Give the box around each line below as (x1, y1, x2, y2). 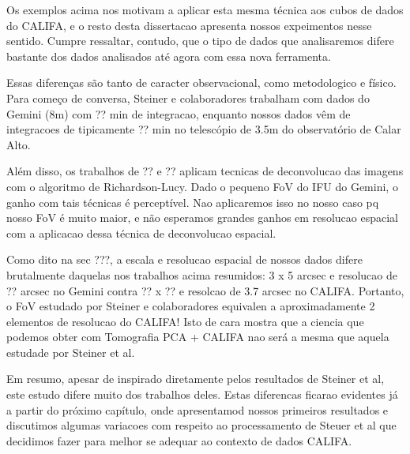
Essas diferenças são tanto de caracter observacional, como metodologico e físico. (6, 74, 397, 91)
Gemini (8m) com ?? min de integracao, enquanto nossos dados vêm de (6, 105, 351, 122)
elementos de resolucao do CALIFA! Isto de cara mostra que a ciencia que (6, 313, 364, 329)
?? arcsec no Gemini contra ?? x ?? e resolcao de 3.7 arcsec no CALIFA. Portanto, (6, 282, 404, 298)
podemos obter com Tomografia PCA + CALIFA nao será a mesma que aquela (6, 328, 389, 345)
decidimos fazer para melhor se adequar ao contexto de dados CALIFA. (6, 432, 352, 448)
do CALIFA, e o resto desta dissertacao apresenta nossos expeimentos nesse (6, 17, 372, 33)
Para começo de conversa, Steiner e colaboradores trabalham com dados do (6, 89, 370, 106)
